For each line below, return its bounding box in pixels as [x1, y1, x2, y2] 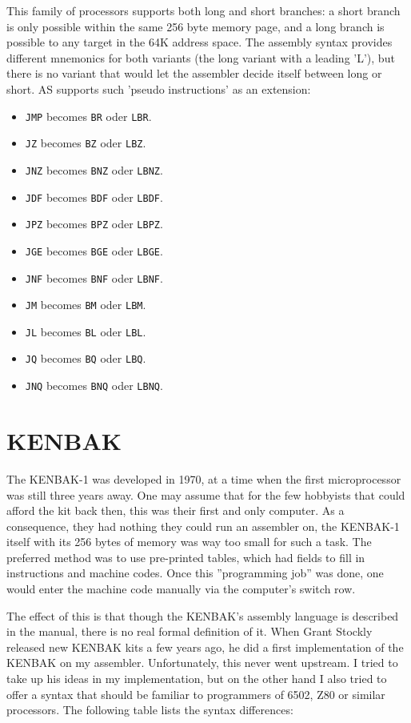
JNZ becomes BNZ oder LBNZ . [25, 161, 163, 178]
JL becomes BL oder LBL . [25, 323, 146, 339]
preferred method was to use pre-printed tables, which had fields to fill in [6, 548, 365, 565]
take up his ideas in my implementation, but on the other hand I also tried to [6, 670, 387, 687]
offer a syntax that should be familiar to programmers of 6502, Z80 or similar [6, 685, 385, 702]
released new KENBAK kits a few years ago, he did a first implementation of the [6, 638, 404, 655]
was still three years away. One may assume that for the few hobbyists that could [6, 486, 405, 503]
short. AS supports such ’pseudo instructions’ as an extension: [6, 80, 311, 97]
